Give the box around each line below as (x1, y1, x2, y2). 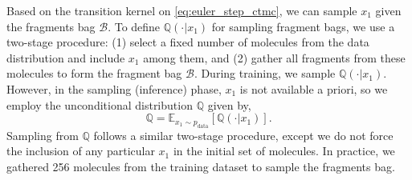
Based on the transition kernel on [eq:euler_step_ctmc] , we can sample (6, 2, 357, 18)
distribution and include (6, 49, 125, 66)
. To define (108, 18, 161, 34)
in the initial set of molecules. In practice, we (173, 142, 395, 159)
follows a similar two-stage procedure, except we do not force (93, 126, 394, 143)
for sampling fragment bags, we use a (211, 18, 395, 34)
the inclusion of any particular (6, 142, 155, 159)
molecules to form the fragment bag (6, 65, 182, 82)
